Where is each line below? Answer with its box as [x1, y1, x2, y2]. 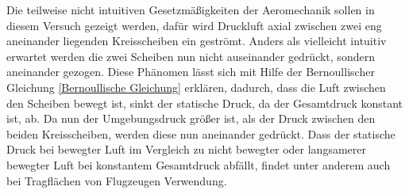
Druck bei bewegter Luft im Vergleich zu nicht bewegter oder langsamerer [6, 141, 366, 158]
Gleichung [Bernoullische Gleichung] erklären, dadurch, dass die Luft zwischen [6, 78, 386, 95]
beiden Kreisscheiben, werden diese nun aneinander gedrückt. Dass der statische [6, 125, 395, 142]
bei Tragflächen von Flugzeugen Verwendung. [6, 172, 227, 188]
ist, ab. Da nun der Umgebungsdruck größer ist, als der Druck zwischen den [6, 110, 376, 127]
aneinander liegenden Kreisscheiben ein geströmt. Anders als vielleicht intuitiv [6, 32, 387, 49]
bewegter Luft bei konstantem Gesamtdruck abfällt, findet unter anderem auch [6, 156, 391, 173]
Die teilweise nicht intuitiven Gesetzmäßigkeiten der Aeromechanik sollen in [6, 2, 375, 17]
